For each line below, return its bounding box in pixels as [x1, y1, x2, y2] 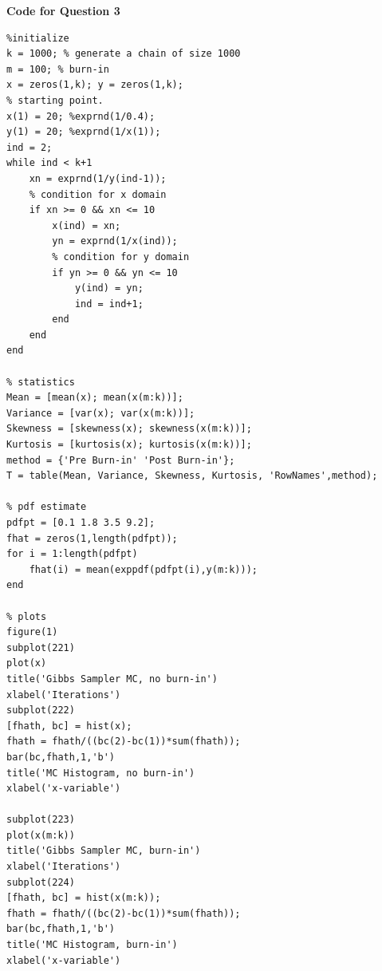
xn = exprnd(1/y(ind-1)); [29, 172, 167, 184]
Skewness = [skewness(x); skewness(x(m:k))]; [6, 423, 252, 435]
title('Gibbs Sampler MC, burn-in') [6, 845, 201, 857]
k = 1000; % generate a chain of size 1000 [6, 48, 241, 60]
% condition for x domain [29, 188, 167, 200]
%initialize [6, 32, 69, 44]
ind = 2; [6, 141, 53, 153]
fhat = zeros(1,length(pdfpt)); [6, 532, 178, 544]
